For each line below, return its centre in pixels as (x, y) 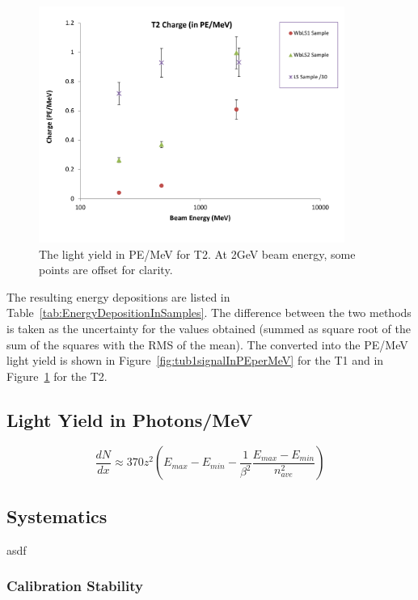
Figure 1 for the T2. (57, 376)
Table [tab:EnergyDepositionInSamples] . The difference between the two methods (209, 313)
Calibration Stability (75, 586)
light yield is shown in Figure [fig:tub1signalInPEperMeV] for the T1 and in (195, 360)
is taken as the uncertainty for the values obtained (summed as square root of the (209, 328)
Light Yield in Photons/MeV (130, 419)
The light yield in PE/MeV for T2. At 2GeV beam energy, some (197, 254)
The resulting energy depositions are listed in (118, 296)
